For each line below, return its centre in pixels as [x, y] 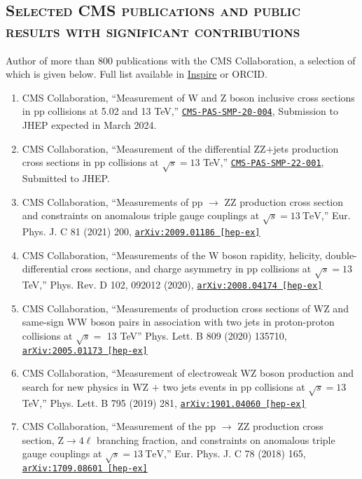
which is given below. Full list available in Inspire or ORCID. [137, 74]
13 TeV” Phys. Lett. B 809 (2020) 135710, [197, 335]
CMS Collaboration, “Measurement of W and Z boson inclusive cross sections [188, 97]
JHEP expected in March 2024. [89, 125]
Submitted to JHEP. [66, 178]
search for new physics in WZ [85, 386]
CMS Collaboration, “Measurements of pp [112, 201]
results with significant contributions [153, 30]
